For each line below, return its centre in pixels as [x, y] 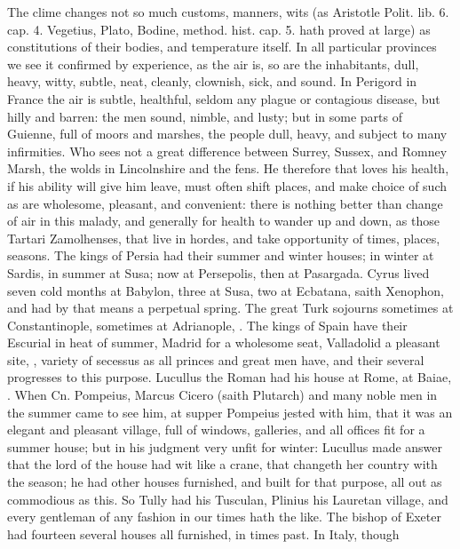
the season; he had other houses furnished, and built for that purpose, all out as [225, 482]
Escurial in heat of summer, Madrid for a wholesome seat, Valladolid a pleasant [224, 342]
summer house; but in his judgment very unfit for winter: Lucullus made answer [225, 446]
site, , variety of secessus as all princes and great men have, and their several [216, 359]
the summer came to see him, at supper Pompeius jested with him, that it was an [230, 412]
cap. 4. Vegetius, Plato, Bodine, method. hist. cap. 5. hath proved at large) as [219, 29]
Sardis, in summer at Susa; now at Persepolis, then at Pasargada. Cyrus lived [218, 272]
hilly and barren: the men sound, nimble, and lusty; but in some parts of [205, 116]
